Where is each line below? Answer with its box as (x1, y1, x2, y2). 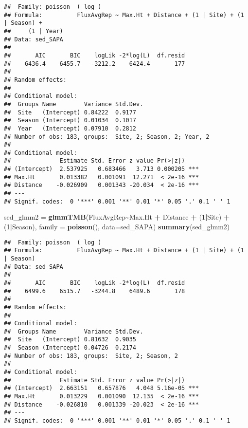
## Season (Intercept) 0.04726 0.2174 (4, 344, 137, 352)
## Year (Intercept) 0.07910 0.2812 (4, 125, 137, 132)
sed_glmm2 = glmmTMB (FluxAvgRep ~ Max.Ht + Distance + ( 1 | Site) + (4, 212, 230, 222)
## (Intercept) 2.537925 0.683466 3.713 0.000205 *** (4, 166, 199, 173)
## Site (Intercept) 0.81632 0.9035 (4, 336, 137, 343)
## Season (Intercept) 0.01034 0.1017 (4, 117, 137, 124)
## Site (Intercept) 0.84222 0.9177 (4, 109, 137, 116)
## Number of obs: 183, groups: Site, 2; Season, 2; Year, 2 (4, 133, 210, 140)
